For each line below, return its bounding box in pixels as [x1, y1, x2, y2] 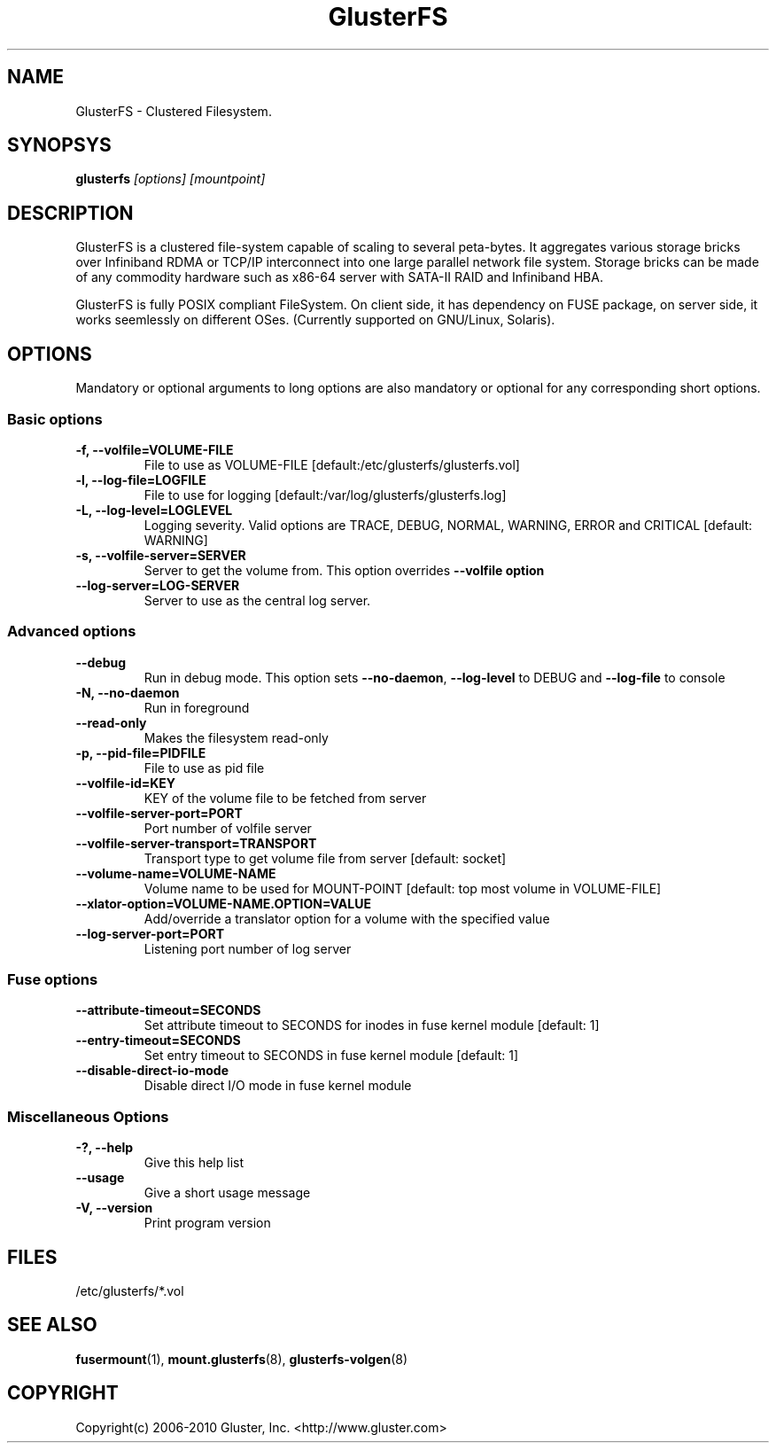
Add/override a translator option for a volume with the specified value [144, 910, 550, 926]
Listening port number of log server [144, 940, 352, 956]
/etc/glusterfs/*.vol [75, 1282, 184, 1298]
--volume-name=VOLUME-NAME [75, 865, 276, 881]
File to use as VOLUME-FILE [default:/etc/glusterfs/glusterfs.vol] [144, 456, 520, 472]
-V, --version [75, 1200, 153, 1216]
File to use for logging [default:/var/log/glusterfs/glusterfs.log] [144, 487, 507, 503]
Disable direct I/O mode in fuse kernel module [144, 1078, 412, 1094]
